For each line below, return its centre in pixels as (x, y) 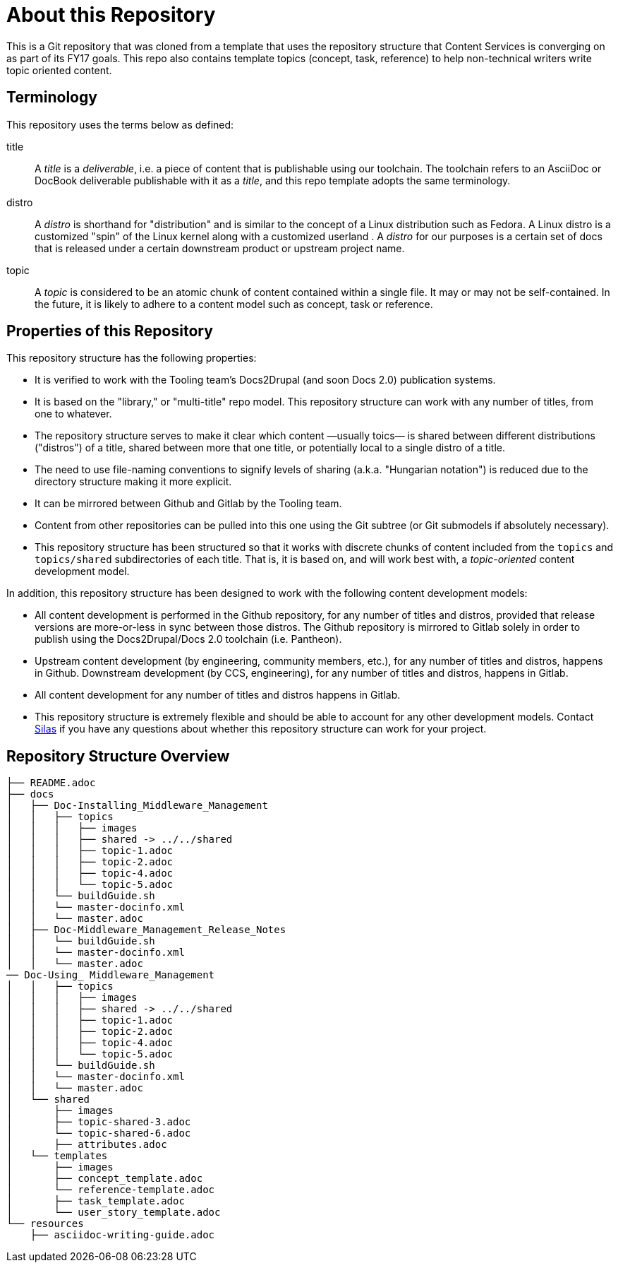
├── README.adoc (51, 783)
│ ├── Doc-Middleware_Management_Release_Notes (146, 930)
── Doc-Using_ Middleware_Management (111, 975)
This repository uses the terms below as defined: (120, 124)
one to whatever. (73, 414)
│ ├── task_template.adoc (96, 1201)
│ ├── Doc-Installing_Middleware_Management (137, 806)
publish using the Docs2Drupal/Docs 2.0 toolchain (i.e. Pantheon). (188, 639)
